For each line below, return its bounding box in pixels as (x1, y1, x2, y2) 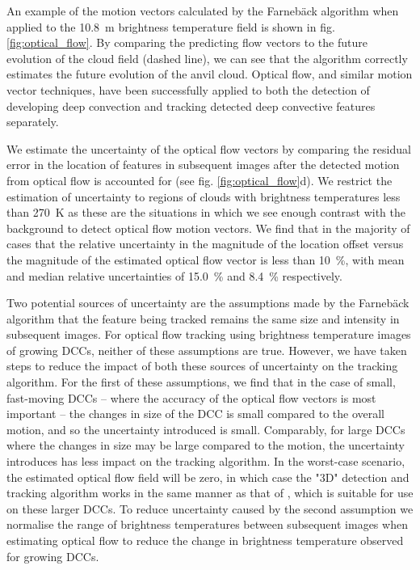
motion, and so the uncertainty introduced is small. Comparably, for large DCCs (6, 420, 405, 437)
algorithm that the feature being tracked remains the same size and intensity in (6, 310, 400, 327)
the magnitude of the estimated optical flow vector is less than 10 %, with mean (6, 251, 405, 268)
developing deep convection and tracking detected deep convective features (6, 97, 376, 114)
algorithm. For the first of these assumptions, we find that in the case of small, (6, 374, 396, 391)
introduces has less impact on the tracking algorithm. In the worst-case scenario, (6, 453, 405, 470)
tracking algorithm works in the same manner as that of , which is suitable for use (6, 484, 414, 501)
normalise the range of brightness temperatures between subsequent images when (6, 516, 408, 533)
